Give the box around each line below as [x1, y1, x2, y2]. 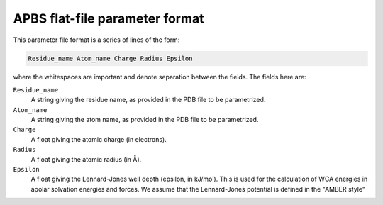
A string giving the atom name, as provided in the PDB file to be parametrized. [30, 116, 259, 124]
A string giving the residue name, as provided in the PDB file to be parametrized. [30, 96, 266, 104]
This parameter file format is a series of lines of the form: [13, 35, 180, 44]
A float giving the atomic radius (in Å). [30, 155, 142, 163]
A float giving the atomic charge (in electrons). [30, 135, 167, 143]
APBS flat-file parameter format [13, 11, 205, 26]
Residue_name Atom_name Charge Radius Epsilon [28, 54, 193, 62]
